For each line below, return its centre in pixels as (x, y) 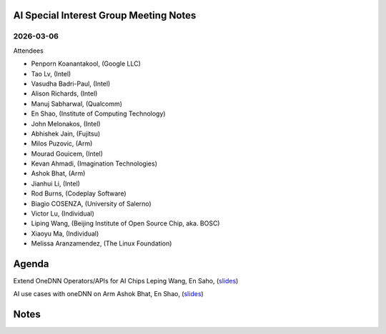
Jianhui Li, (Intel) (55, 183)
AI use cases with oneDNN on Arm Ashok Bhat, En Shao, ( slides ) (108, 294)
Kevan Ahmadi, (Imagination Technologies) (94, 163)
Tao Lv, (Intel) (51, 74)
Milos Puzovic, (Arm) (62, 143)
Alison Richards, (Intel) (64, 93)
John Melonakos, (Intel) (66, 123)
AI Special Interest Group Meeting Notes (105, 15)
